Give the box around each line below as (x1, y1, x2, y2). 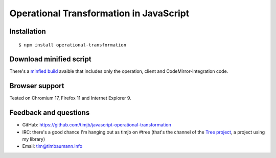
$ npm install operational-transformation (18, 42, 127, 48)
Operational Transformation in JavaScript (9, 8, 190, 19)
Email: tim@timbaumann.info (22, 143, 83, 149)
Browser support (9, 82, 65, 90)
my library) (22, 136, 45, 142)
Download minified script (9, 55, 91, 64)
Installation (9, 27, 46, 36)
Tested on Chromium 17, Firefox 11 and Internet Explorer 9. (9, 95, 131, 101)
